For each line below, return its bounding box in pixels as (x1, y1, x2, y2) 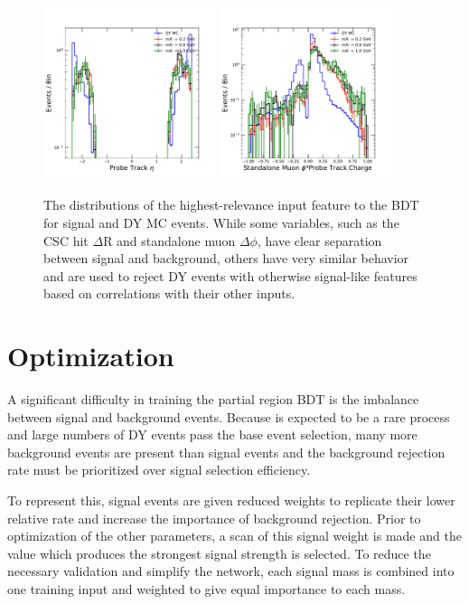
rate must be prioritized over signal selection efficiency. (7, 460, 311, 479)
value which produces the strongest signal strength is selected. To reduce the (7, 543, 431, 562)
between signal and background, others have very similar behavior (43, 249, 409, 268)
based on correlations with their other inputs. (43, 284, 295, 303)
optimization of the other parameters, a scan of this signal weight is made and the (7, 526, 462, 545)
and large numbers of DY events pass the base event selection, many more (7, 425, 417, 444)
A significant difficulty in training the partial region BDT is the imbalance (7, 390, 419, 409)
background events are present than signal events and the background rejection (7, 442, 446, 461)
